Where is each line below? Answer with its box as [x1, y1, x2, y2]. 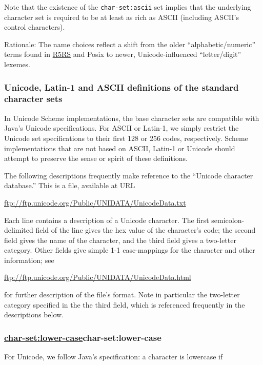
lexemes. [4, 59, 31, 70]
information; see [4, 254, 54, 265]
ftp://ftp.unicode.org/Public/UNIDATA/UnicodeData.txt [4, 197, 186, 208]
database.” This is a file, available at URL [4, 180, 135, 191]
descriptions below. [4, 309, 64, 320]
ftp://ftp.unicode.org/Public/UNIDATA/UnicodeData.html [4, 272, 191, 282]
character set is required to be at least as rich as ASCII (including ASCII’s [4, 11, 239, 22]
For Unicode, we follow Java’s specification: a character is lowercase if [4, 351, 223, 362]
